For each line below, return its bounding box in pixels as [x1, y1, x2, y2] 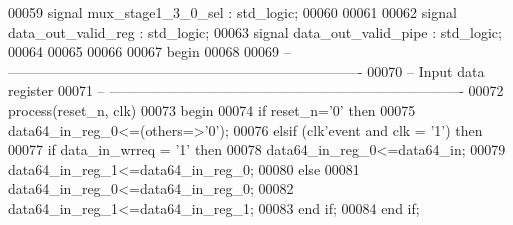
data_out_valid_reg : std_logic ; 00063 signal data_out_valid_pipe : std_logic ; [8, 21, 502, 42]
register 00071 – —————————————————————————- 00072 [8, 80, 504, 101]
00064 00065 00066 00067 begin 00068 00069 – [8, 41, 291, 62]
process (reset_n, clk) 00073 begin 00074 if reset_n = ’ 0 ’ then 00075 [8, 99, 416, 120]
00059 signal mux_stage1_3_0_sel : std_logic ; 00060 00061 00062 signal [8, 2, 457, 22]
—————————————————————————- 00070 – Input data [8, 60, 485, 81]
